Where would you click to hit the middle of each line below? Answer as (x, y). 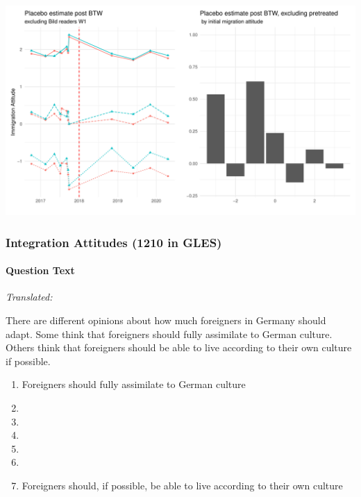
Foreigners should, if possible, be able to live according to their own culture (182, 485)
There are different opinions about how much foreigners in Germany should (166, 320)
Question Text (40, 270)
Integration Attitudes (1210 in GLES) (114, 242)
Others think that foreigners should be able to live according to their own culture (179, 347)
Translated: (29, 297)
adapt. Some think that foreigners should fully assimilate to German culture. (169, 334)
